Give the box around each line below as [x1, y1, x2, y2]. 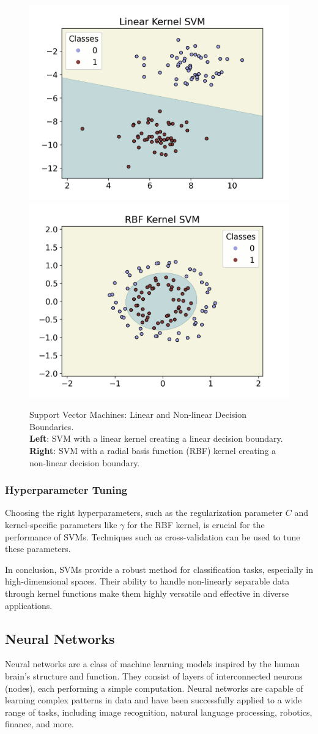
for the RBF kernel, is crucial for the [127, 518, 265, 531]
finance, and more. [5, 717, 74, 730]
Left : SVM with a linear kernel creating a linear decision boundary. [29, 432, 283, 445]
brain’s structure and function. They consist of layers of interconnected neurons [5, 669, 303, 682]
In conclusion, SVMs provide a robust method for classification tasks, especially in [5, 562, 313, 575]
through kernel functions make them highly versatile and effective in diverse [5, 586, 289, 599]
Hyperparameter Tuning [5, 482, 128, 498]
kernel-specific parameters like [5, 518, 117, 531]
